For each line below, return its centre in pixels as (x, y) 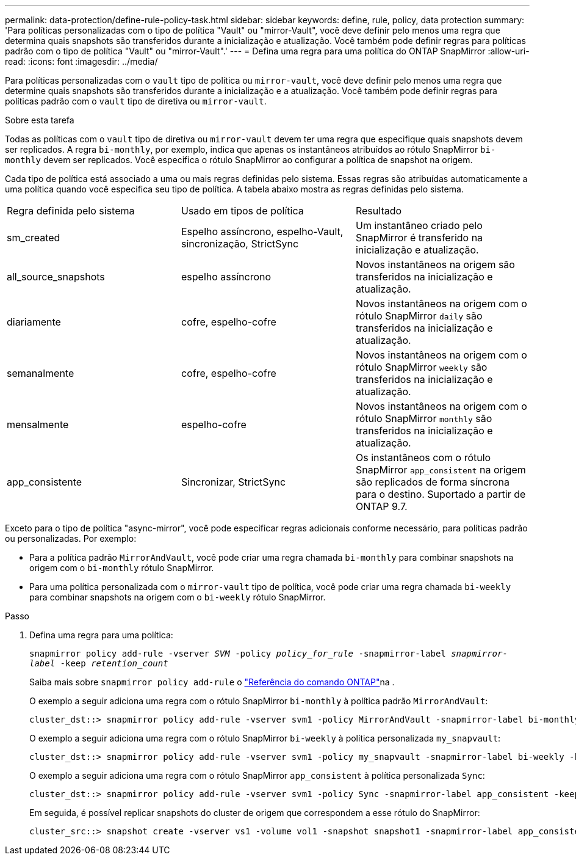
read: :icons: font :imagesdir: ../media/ (81, 61)
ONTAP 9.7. (381, 506)
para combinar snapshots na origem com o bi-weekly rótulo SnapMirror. (178, 597)
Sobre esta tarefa (40, 120)
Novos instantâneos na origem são (435, 264)
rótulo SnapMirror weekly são (421, 367)
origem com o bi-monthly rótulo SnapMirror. (122, 568)
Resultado (379, 211)
